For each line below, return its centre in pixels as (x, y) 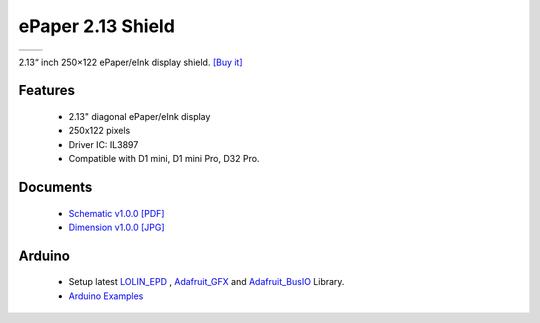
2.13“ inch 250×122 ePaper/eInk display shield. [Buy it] (131, 62)
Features (46, 90)
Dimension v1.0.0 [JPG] (116, 227)
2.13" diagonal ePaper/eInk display (139, 116)
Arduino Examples (106, 296)
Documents (55, 186)
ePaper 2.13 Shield (96, 26)
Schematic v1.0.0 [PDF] (116, 213)
